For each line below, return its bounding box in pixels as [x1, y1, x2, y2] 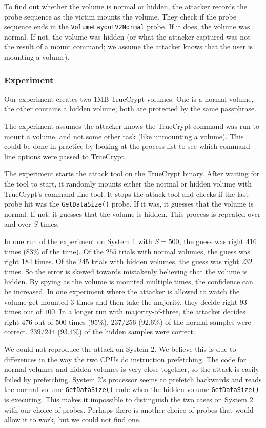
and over [4, 218, 31, 229]
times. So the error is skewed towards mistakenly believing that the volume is [4, 266, 248, 276]
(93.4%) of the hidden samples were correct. [57, 326, 195, 337]
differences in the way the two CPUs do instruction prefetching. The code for [4, 353, 247, 364]
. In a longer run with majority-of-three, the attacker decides [55, 306, 245, 317]
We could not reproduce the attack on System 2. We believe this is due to [4, 343, 236, 354]
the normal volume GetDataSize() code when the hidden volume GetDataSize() [4, 384, 259, 395]
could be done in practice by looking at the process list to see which [4, 141, 218, 152]
